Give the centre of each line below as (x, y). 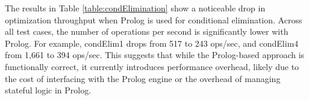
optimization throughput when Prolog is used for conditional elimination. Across (154, 19)
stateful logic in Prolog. (48, 90)
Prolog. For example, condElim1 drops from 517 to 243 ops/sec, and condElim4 (152, 43)
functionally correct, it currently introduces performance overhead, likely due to (152, 66)
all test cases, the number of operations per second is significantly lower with (147, 31)
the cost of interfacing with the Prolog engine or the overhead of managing (143, 78)
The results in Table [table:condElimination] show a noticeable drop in (135, 8)
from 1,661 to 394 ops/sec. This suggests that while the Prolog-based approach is (155, 55)
